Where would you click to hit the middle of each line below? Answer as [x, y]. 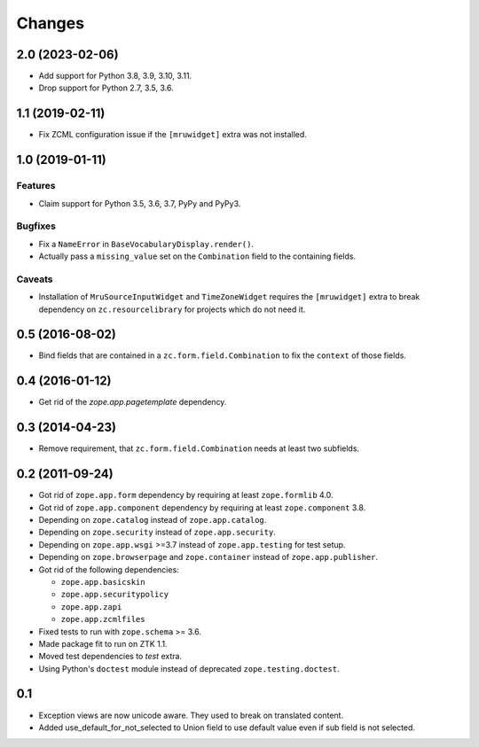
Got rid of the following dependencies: [109, 569]
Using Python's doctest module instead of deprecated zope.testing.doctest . [189, 668]
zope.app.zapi [91, 607]
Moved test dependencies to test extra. [110, 657]
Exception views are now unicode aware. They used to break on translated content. [191, 715]
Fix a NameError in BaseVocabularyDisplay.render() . [146, 244]
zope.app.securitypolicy [114, 595]
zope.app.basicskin [103, 582]
